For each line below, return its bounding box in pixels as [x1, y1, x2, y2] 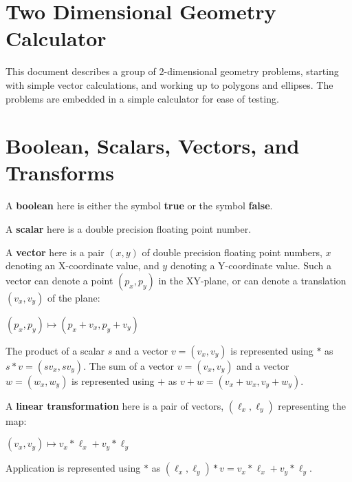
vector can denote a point [5, 273, 113, 287]
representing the [278, 398, 346, 412]
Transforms [5, 158, 114, 187]
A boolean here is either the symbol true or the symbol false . [5, 198, 273, 213]
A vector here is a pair [5, 244, 104, 259]
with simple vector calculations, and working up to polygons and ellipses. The [5, 77, 333, 92]
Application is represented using [5, 461, 141, 475]
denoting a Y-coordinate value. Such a [170, 258, 332, 273]
